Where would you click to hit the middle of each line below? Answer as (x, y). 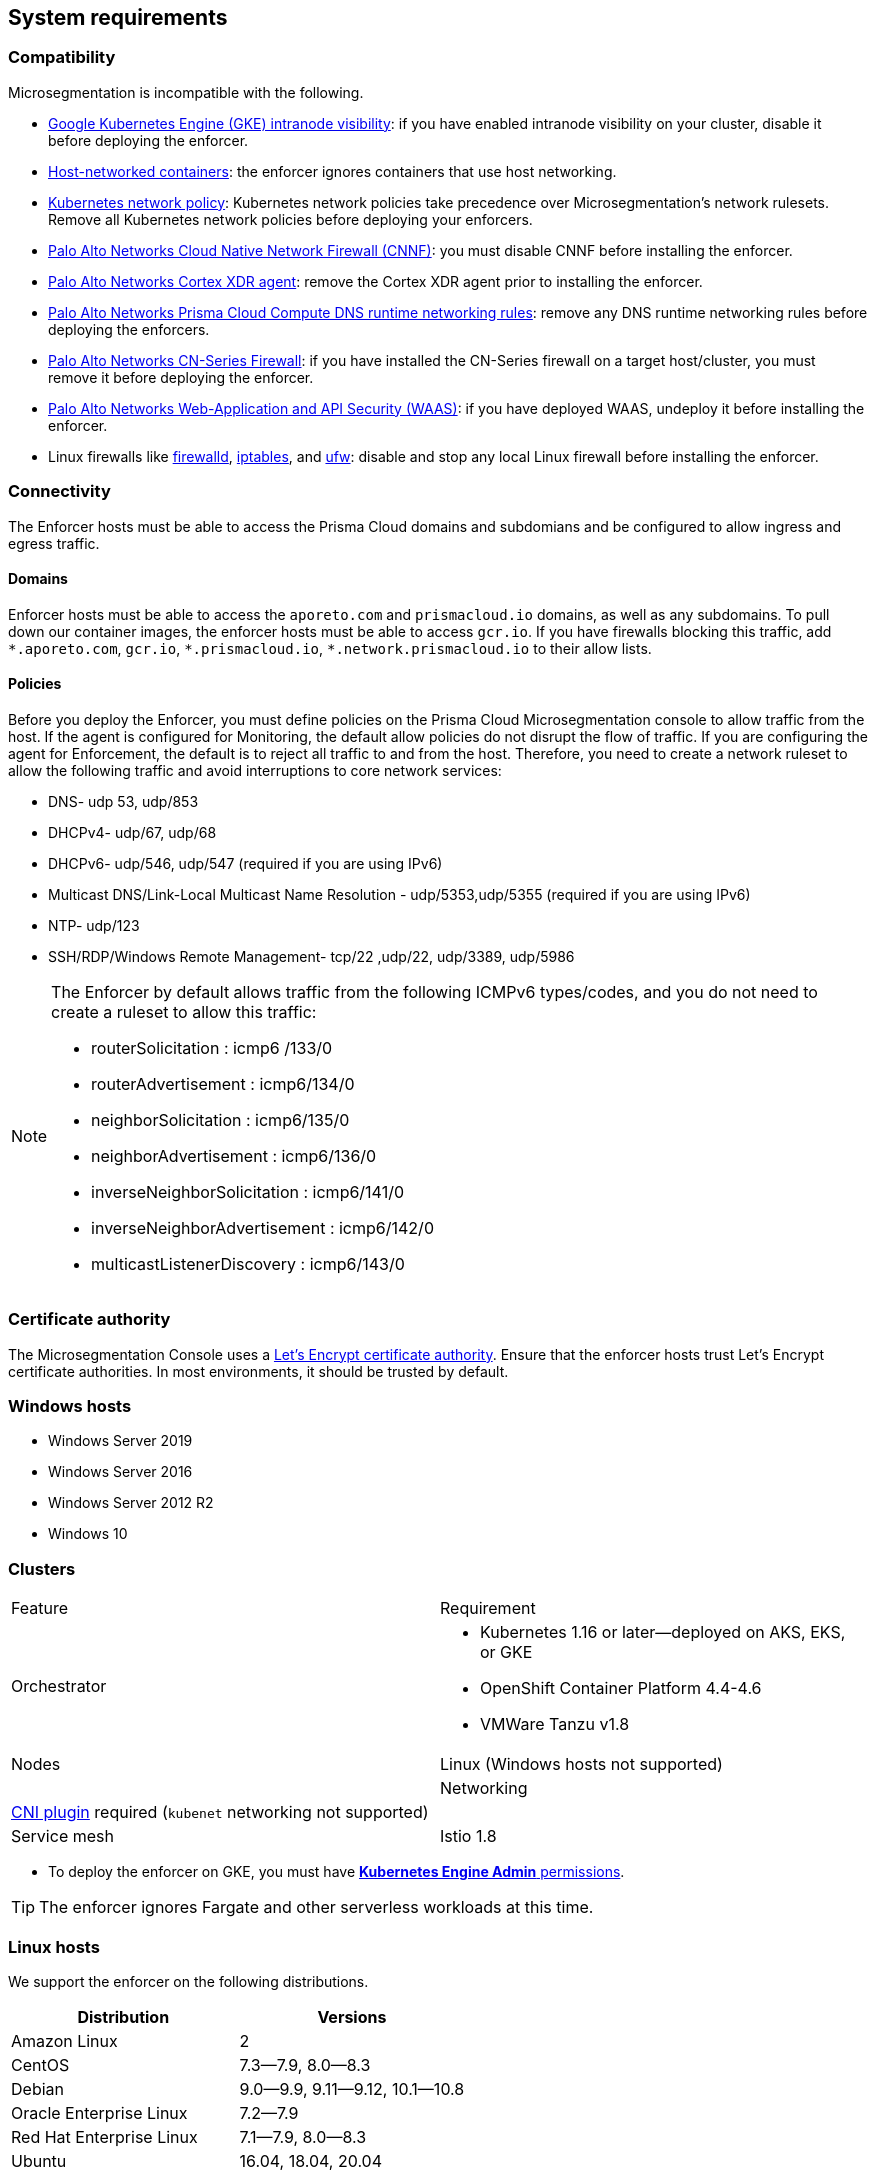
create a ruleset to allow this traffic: (184, 1011)
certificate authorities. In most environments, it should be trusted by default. (258, 1371)
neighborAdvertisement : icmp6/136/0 (234, 1155)
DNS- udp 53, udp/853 (123, 801)
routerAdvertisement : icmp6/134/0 (223, 1083)
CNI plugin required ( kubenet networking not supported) (220, 1812)
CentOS (40, 2064)
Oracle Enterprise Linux (99, 2112)
